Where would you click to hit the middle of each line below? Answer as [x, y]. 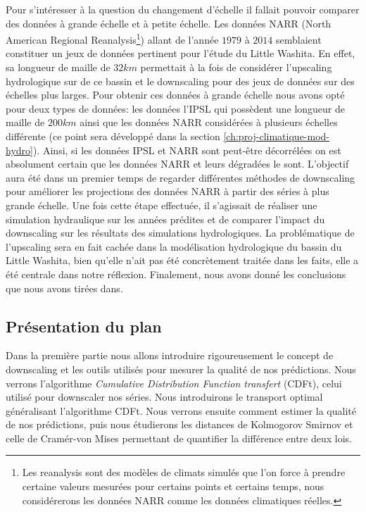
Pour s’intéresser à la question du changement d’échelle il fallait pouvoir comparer [183, 9]
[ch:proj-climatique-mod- [277, 136]
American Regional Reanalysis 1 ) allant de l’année [112, 38]
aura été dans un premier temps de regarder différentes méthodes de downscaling [181, 177]
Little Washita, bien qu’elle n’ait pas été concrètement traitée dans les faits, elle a [182, 260]
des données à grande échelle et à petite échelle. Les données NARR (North [169, 23]
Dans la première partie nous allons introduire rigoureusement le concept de [170, 355]
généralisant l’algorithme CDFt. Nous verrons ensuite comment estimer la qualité [181, 410]
